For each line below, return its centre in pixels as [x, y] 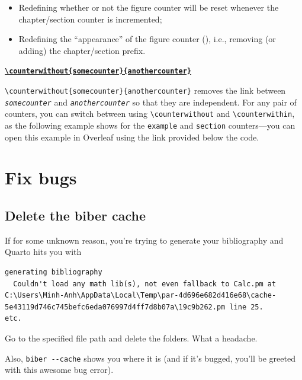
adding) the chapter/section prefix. [82, 50]
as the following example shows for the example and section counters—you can [150, 125]
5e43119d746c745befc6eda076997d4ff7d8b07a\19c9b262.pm [115, 307]
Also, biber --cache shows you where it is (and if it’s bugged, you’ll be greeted [150, 358]
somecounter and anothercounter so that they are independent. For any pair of [151, 102]
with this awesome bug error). [59, 370]
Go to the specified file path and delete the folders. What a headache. [131, 338]
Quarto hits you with [43, 252]
